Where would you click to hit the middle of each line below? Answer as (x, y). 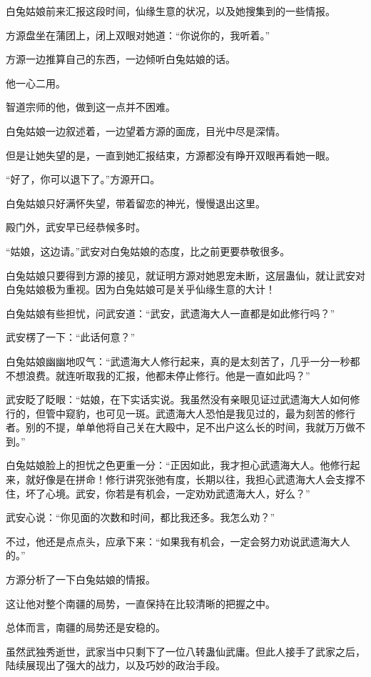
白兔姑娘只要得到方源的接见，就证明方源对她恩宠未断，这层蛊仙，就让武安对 (185, 275)
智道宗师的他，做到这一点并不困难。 (91, 107)
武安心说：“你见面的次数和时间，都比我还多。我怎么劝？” (141, 517)
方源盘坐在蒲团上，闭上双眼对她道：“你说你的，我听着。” (138, 35)
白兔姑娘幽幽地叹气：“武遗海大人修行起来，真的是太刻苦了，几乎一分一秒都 (183, 361)
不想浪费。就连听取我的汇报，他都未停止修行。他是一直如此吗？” (158, 375)
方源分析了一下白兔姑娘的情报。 (81, 579)
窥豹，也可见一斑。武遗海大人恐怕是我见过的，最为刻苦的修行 (210, 413)
